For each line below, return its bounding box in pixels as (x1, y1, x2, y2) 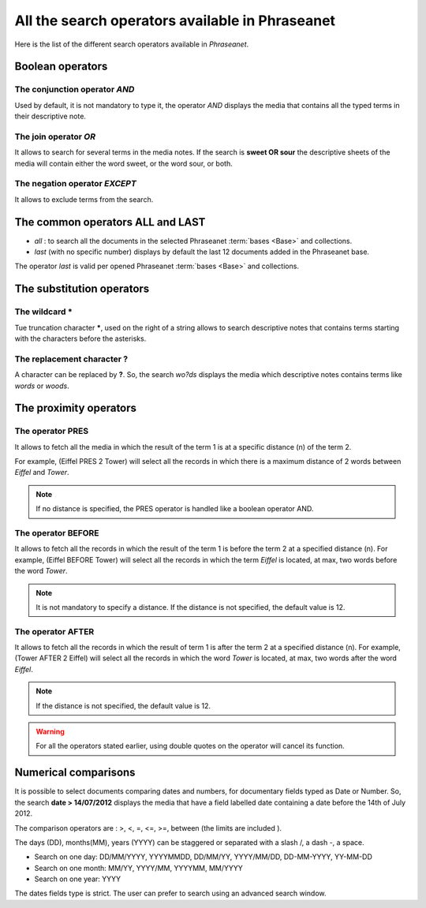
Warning (35, 727, 65, 737)
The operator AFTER (14, 626, 95, 637)
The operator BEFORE (14, 528, 99, 539)
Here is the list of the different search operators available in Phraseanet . (14, 39, 249, 49)
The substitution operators (14, 282, 150, 296)
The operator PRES (14, 426, 89, 437)
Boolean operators (14, 60, 108, 73)
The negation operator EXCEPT (14, 178, 137, 189)
